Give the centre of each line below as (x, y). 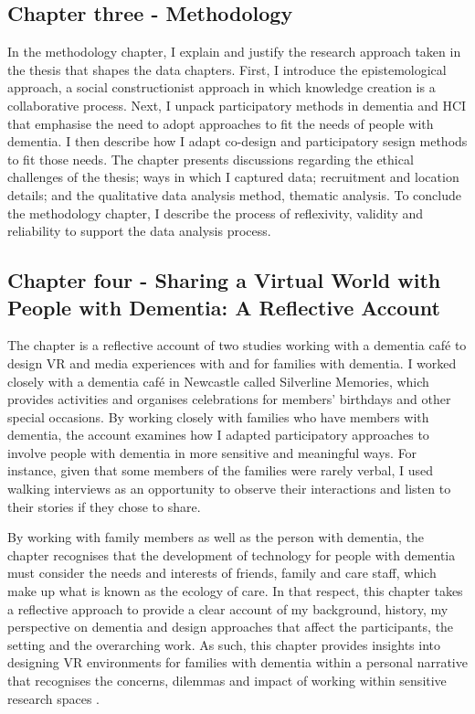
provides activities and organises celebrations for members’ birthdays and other (229, 399)
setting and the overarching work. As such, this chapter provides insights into (224, 644)
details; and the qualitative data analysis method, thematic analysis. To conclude (235, 194)
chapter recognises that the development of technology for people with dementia (232, 554)
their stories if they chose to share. (104, 506)
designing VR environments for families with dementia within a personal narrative (237, 662)
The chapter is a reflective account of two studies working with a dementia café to (237, 345)
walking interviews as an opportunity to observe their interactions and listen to (229, 489)
